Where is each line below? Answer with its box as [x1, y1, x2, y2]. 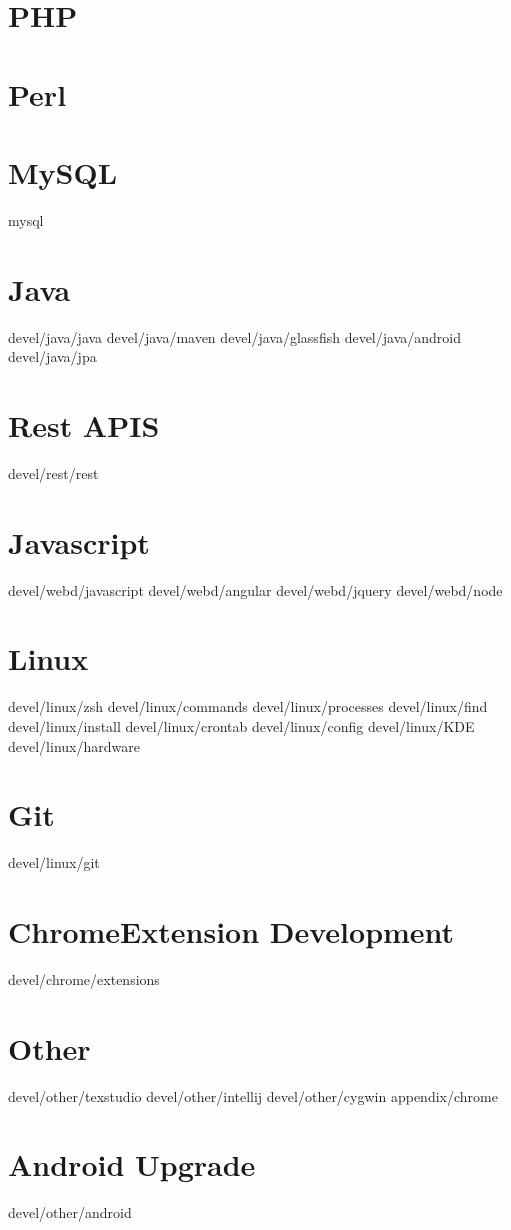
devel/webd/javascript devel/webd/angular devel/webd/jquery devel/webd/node [8, 579, 503, 600]
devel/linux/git [8, 852, 100, 873]
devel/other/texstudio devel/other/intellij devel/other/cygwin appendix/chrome [8, 1085, 498, 1106]
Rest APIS [8, 404, 160, 445]
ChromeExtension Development [8, 911, 455, 952]
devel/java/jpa [8, 346, 97, 367]
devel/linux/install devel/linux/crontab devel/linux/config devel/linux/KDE [8, 715, 475, 736]
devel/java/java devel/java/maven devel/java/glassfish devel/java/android [8, 326, 461, 347]
